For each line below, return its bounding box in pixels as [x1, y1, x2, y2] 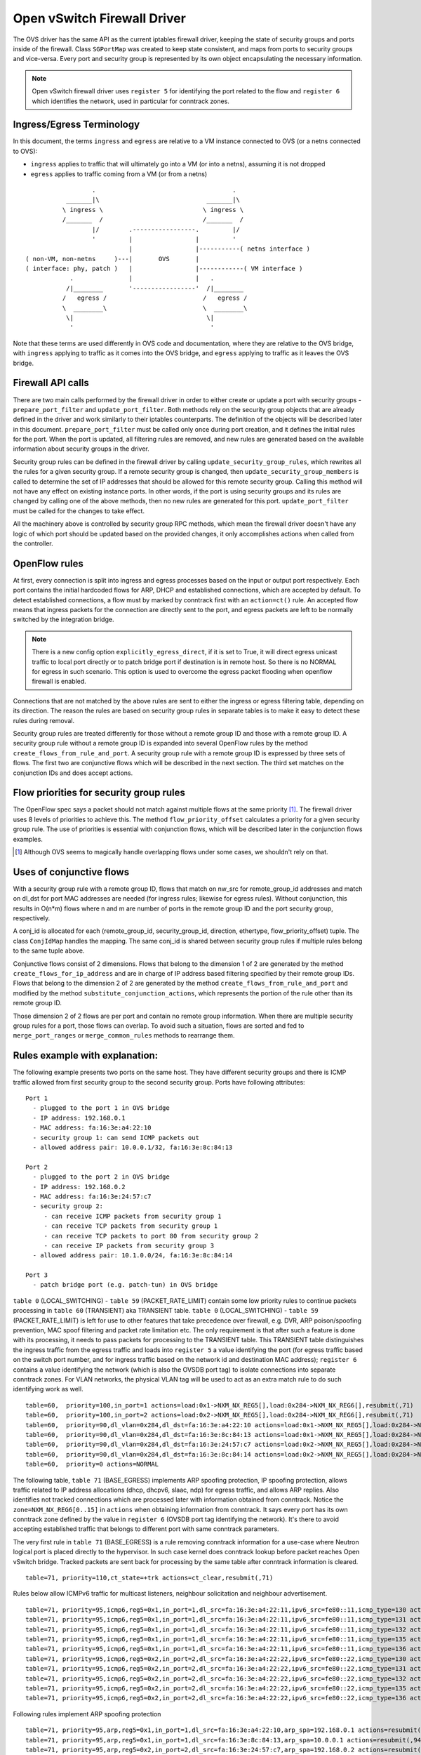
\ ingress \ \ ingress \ [62, 206, 244, 213]
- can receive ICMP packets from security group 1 [44, 1212, 222, 1220]
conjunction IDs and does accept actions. [13, 769, 133, 777]
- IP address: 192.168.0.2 [32, 1183, 126, 1191]
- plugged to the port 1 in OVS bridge [32, 1104, 170, 1112]
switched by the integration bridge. [13, 615, 114, 624]
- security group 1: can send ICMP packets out [32, 1134, 200, 1141]
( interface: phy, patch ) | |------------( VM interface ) [25, 265, 303, 273]
